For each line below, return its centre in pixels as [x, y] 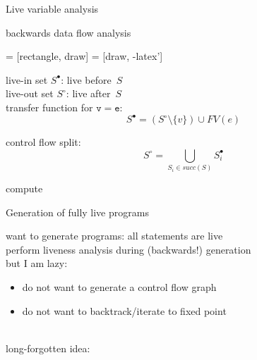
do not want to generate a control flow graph [119, 286]
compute [24, 188]
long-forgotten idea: [48, 348]
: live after [88, 93]
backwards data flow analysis [68, 32]
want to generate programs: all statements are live [114, 236]
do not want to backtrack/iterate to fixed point [124, 310]
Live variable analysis [52, 8]
